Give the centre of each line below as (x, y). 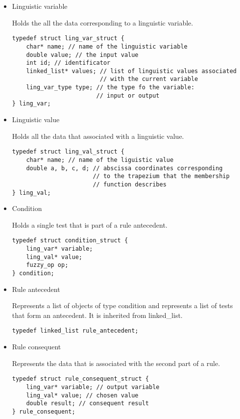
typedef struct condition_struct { (70, 241)
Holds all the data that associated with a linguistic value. (98, 136)
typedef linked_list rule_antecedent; (75, 331)
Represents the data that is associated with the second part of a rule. (116, 363)
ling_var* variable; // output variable (93, 387)
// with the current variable (149, 79)
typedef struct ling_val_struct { (68, 152)
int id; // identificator (68, 63)
